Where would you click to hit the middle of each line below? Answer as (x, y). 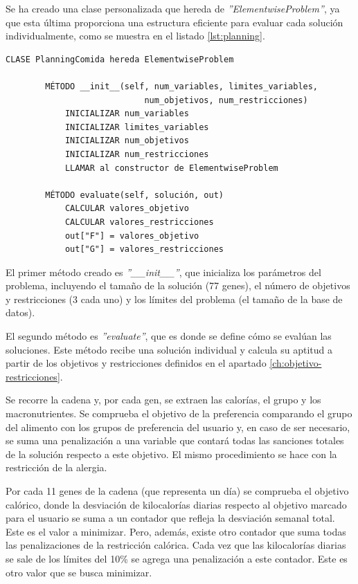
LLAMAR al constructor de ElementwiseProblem (171, 168)
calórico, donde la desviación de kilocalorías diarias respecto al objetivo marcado (176, 504)
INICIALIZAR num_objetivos (127, 141)
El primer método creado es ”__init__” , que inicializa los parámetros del (163, 272)
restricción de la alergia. (56, 467)
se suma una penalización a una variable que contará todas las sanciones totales (175, 440)
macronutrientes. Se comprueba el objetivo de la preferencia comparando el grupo (179, 413)
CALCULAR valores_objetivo (127, 209)
